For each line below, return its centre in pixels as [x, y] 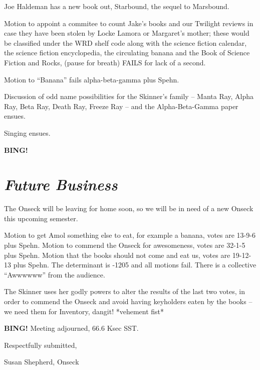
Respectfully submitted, [41, 345]
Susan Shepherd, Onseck [42, 362]
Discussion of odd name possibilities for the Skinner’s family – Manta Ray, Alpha [129, 96]
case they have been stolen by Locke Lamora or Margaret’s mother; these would [127, 33]
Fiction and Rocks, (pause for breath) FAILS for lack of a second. [105, 62]
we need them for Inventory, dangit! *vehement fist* [84, 311]
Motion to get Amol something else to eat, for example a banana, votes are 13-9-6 [130, 235]
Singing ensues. [27, 132]
